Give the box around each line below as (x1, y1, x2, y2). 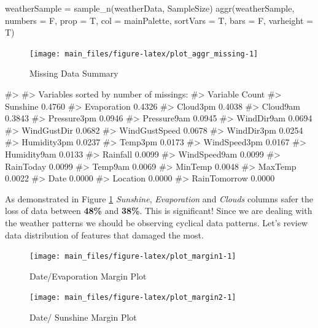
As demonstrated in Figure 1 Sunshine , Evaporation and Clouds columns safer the (5, 192, 314, 205)
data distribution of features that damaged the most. (5, 228, 204, 241)
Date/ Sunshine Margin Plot (29, 311, 137, 324)
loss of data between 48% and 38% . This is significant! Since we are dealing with (5, 204, 312, 217)
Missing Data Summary (29, 67, 118, 80)
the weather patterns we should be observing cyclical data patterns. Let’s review (5, 216, 308, 229)
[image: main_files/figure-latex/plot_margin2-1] (29, 293, 236, 302)
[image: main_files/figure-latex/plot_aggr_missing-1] (29, 49, 258, 58)
